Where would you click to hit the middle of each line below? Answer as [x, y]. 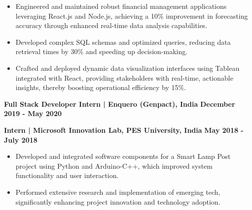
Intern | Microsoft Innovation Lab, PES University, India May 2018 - [124, 130]
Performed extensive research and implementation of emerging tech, [118, 192]
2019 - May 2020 [33, 113]
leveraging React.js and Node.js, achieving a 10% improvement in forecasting [132, 15]
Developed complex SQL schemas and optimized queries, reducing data [123, 42]
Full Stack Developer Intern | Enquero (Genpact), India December [120, 104]
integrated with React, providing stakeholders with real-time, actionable [124, 77]
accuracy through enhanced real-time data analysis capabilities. [111, 25]
